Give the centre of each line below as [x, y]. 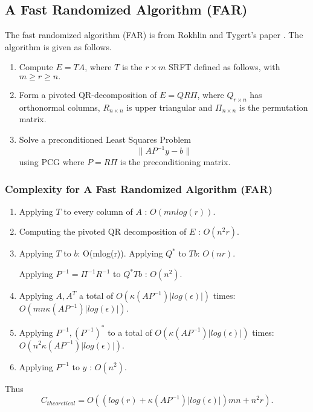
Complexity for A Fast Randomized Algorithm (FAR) [139, 188]
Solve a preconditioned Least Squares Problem [105, 139]
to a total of [130, 332]
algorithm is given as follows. [58, 46]
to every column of [98, 211]
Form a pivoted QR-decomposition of [88, 94]
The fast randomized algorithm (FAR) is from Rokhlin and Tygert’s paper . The [154, 35]
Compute [36, 67]
